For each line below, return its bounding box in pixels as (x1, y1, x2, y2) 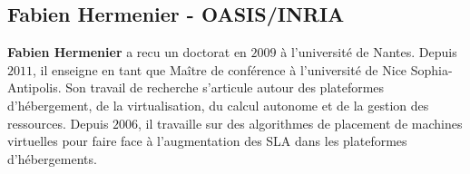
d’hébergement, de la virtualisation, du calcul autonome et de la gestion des (7, 95, 429, 114)
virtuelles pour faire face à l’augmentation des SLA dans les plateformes (7, 131, 407, 150)
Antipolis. (7, 78, 62, 97)
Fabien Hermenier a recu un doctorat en (7, 43, 247, 62)
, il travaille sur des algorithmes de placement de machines (138, 113, 463, 132)
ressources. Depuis (7, 113, 109, 132)
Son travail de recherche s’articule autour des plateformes (65, 78, 385, 97)
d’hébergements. (7, 149, 97, 168)
